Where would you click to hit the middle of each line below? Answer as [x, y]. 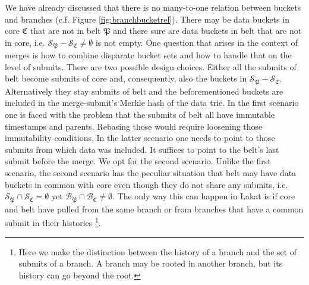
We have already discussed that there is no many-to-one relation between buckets [153, 7]
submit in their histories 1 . [53, 222]
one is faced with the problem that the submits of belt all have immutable [140, 115]
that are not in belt [65, 31]
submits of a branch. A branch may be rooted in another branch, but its [151, 263]
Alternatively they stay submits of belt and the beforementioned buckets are [144, 91]
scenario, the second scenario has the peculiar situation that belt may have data [151, 173]
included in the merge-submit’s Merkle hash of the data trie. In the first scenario [152, 103]
